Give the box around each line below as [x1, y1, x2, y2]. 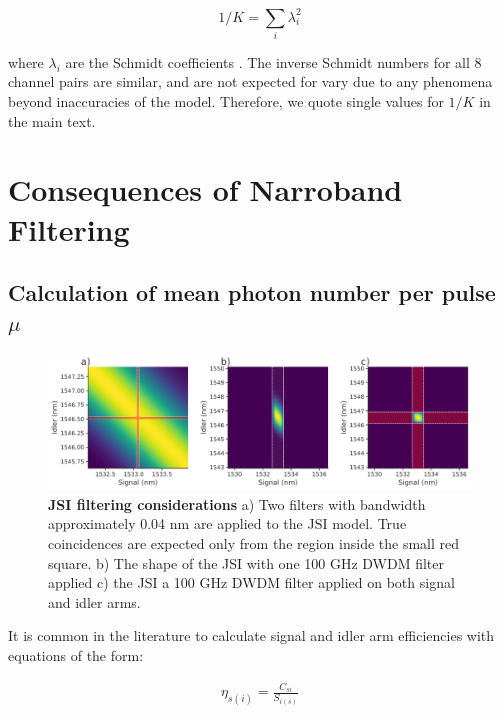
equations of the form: [8, 644, 144, 665]
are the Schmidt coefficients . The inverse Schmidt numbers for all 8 [65, 51, 482, 72]
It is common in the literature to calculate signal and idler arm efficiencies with [8, 625, 495, 646]
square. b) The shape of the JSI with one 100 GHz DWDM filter [48, 552, 445, 573]
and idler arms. [48, 591, 141, 612]
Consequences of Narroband [8, 169, 403, 210]
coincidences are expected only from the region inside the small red [48, 532, 460, 553]
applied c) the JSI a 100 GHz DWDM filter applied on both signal [48, 572, 455, 593]
